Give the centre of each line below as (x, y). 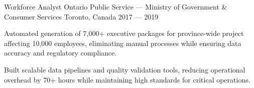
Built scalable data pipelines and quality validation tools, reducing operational (125, 69)
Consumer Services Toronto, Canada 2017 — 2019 (81, 16)
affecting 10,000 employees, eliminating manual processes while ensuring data (123, 43)
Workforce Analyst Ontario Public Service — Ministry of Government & (116, 6)
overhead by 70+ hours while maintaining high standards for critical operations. (127, 79)
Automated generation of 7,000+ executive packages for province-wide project (124, 33)
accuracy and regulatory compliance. (60, 53)
